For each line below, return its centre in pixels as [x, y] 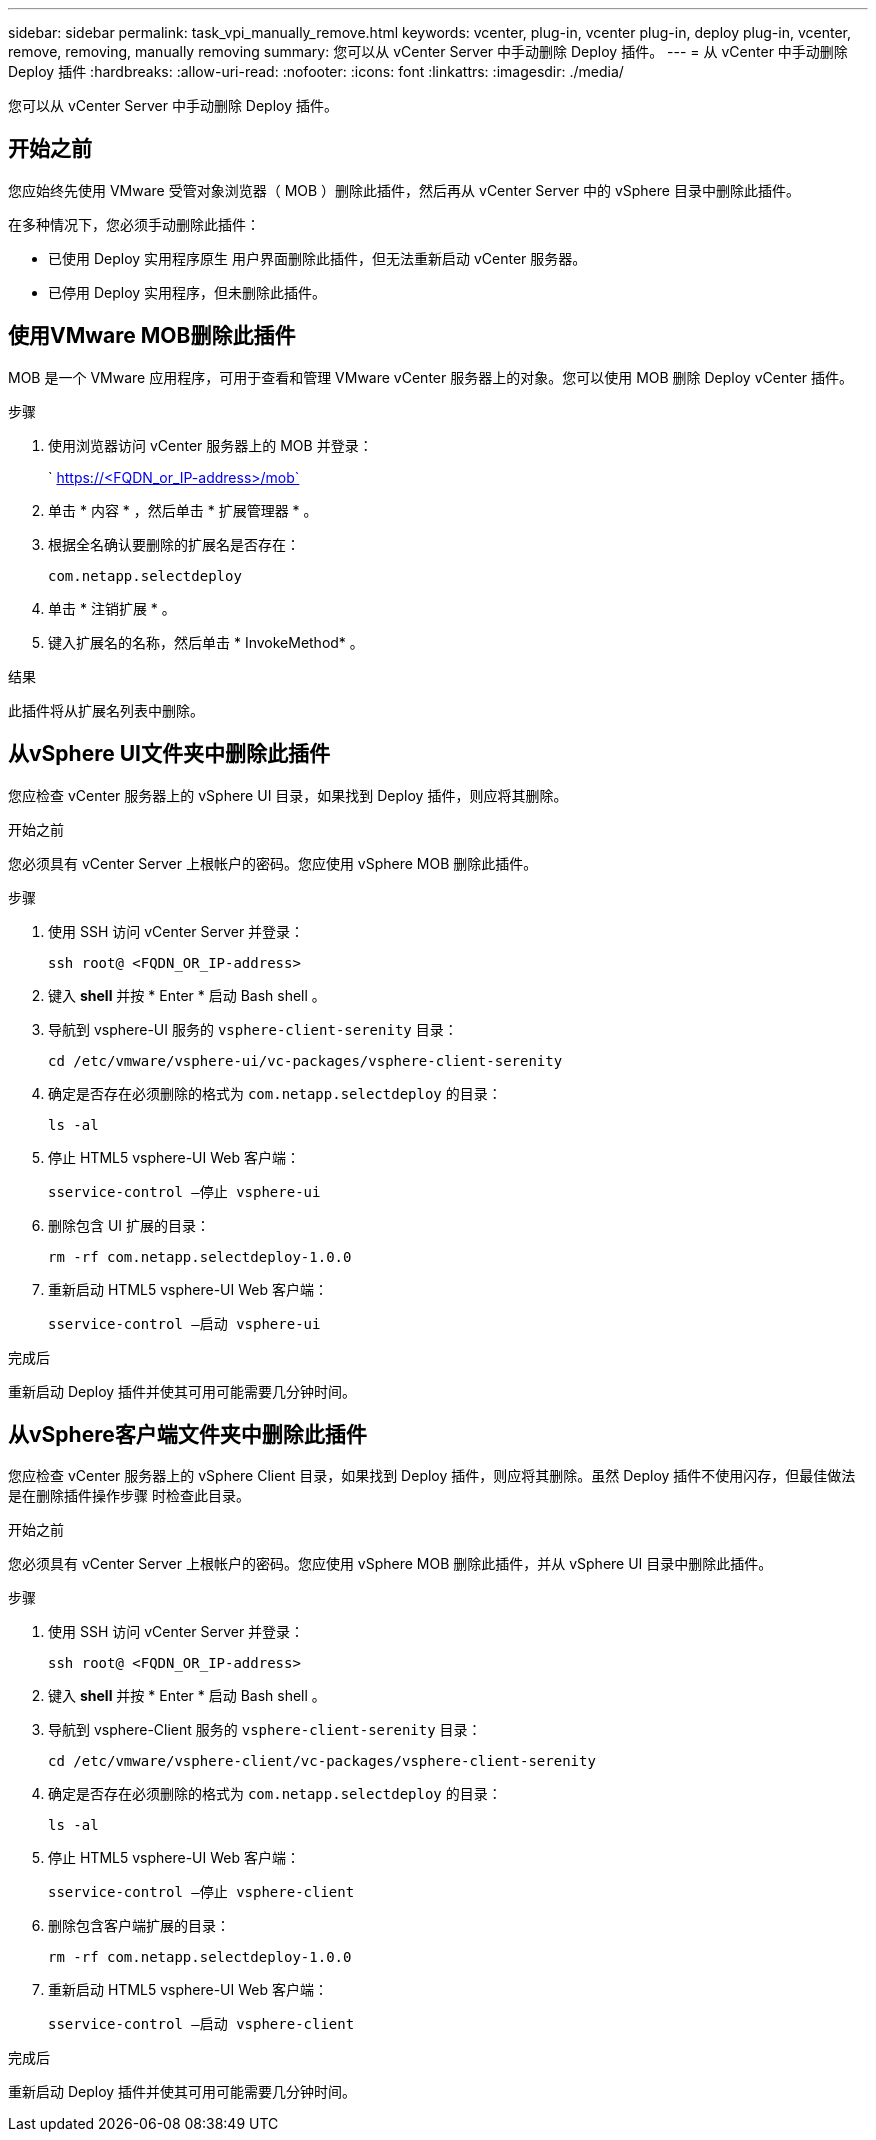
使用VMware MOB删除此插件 [152, 336]
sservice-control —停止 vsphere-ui [184, 1191]
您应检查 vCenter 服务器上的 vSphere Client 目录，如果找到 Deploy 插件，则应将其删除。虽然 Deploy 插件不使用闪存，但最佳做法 [432, 1476]
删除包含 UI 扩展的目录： [129, 1225]
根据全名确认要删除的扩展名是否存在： [174, 544]
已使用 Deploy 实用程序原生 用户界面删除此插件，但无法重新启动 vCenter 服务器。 [317, 258]
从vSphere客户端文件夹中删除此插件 [187, 1434]
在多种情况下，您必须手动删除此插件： [134, 224]
